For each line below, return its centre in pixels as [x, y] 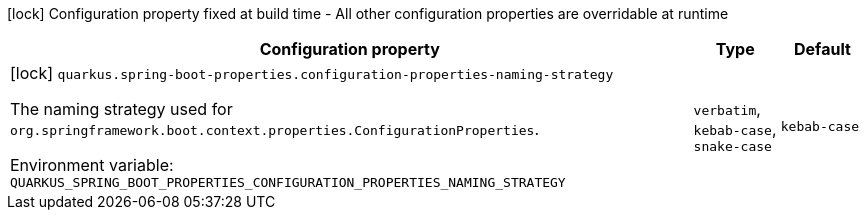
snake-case [732, 146]
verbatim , [727, 109]
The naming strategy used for [121, 109]
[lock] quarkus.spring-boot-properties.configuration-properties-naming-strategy [312, 73]
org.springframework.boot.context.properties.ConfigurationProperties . [274, 129]
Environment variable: [92, 165]
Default [822, 49]
